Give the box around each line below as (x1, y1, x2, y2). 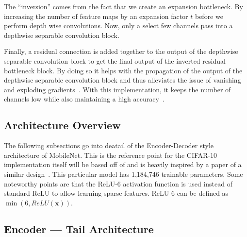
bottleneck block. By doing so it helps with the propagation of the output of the (4, 65, 243, 75)
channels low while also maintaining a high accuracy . (4, 94, 165, 104)
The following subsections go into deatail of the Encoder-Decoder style (4, 140, 214, 151)
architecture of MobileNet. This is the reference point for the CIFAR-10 (4, 150, 217, 160)
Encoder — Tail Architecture (4, 221, 154, 236)
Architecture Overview (4, 118, 121, 133)
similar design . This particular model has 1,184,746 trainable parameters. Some (4, 169, 243, 179)
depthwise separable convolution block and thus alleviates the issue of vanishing (4, 75, 241, 85)
